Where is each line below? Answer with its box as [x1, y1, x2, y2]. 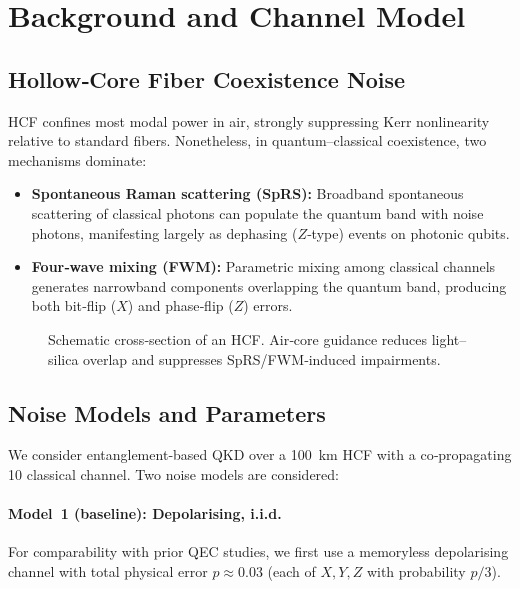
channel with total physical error [8, 560, 208, 581]
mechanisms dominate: [8, 149, 147, 170]
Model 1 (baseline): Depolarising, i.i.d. [8, 503, 282, 524]
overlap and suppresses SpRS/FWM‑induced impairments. [83, 348, 441, 369]
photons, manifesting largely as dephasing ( [31, 222, 298, 243]
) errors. [243, 295, 293, 316]
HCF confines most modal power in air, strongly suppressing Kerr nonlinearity [8, 110, 490, 131]
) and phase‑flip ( [127, 295, 234, 316]
